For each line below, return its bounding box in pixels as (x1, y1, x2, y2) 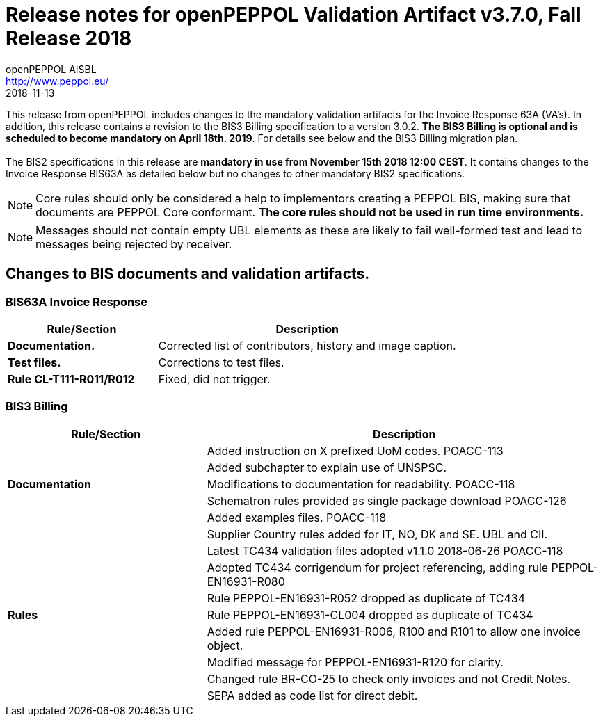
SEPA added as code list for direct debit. (207, 688, 418, 703)
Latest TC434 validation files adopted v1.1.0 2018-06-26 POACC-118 (207, 543, 563, 558)
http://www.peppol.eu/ (6, 74, 109, 87)
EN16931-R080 (207, 574, 285, 588)
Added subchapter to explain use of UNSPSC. (207, 460, 447, 474)
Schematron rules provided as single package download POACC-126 (207, 493, 567, 508)
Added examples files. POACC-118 (207, 510, 387, 524)
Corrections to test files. (158, 355, 284, 369)
